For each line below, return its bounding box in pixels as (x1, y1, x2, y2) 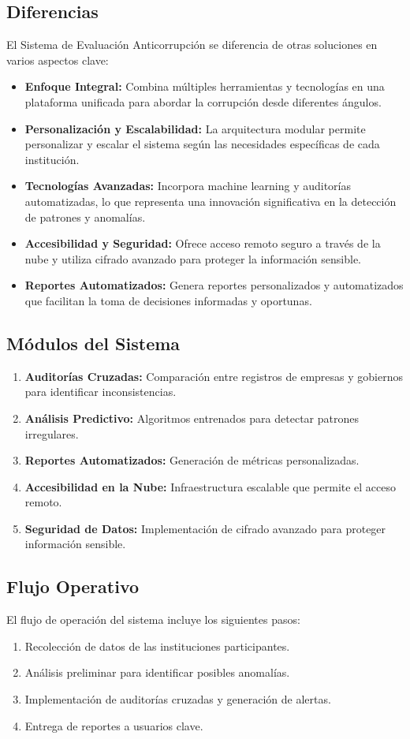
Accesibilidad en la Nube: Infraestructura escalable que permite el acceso (24, 478, 397, 495)
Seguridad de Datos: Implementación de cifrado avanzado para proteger (24, 520, 386, 536)
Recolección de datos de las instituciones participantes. (24, 637, 290, 654)
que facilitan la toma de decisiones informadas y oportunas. (24, 292, 312, 308)
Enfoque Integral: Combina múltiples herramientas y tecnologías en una (24, 78, 385, 95)
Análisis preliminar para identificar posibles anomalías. (24, 664, 290, 681)
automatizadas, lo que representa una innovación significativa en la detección (24, 192, 397, 209)
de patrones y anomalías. (24, 208, 146, 225)
